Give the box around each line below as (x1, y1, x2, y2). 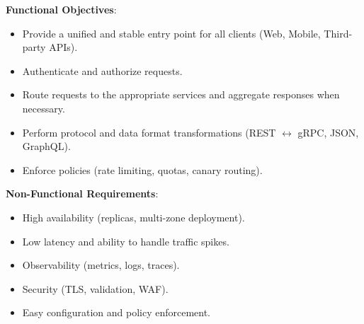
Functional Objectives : (6, 2, 117, 16)
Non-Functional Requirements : (6, 186, 159, 201)
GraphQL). (22, 139, 71, 154)
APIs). (49, 40, 78, 54)
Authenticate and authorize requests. (22, 63, 183, 78)
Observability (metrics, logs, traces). (22, 258, 180, 272)
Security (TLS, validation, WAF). (22, 281, 169, 296)
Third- (324, 25, 353, 40)
